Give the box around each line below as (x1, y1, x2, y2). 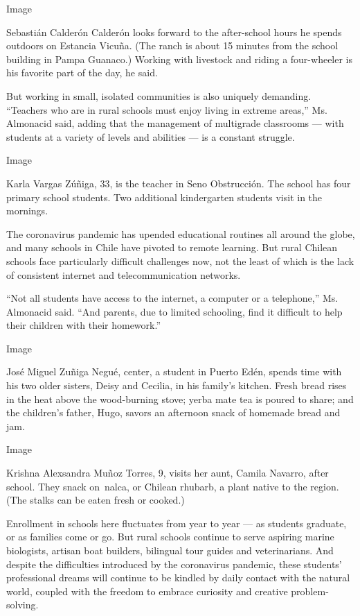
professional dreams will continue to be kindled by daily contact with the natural (6, 570, 350, 585)
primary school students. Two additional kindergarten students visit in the (6, 189, 323, 204)
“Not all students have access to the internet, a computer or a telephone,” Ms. (6, 291, 339, 305)
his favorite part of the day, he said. (6, 65, 158, 80)
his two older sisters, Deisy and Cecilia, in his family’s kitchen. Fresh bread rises (6, 378, 347, 393)
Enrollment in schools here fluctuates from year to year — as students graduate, (6, 515, 347, 530)
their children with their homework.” (6, 318, 161, 332)
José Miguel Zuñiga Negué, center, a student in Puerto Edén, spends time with (6, 364, 342, 379)
